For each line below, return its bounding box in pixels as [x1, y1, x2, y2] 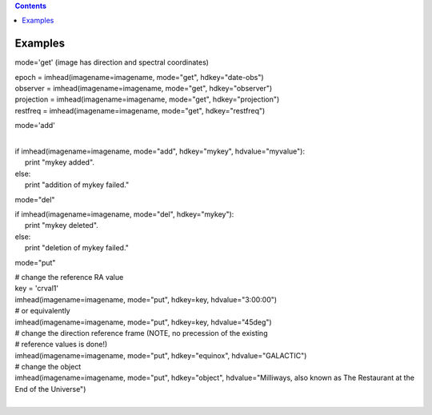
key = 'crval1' [14, 284, 59, 293]
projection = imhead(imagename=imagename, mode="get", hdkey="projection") [14, 94, 280, 104]
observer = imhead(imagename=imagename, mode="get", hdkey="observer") [14, 84, 273, 94]
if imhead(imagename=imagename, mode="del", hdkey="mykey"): [14, 209, 234, 219]
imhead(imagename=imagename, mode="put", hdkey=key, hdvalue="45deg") [14, 317, 272, 327]
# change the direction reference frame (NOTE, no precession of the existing [14, 328, 268, 337]
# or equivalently [14, 306, 71, 316]
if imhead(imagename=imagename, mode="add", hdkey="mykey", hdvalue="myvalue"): [14, 146, 306, 156]
